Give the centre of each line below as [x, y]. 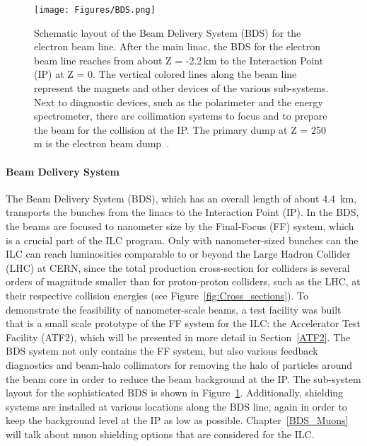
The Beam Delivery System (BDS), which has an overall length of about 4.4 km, [181, 198]
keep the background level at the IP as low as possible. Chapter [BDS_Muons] [177, 420]
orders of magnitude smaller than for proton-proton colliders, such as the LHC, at [183, 281]
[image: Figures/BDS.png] [95, 10]
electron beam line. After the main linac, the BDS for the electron [177, 46]
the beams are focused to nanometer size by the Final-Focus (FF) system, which [180, 225]
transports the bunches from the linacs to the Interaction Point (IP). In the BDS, [182, 212]
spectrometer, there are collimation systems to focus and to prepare [181, 116]
